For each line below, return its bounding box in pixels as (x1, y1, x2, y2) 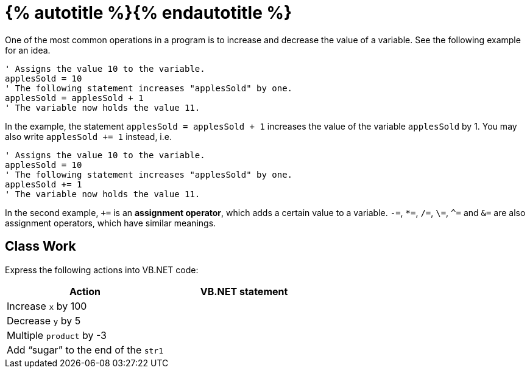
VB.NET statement (200, 285, 288, 298)
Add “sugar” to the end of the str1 (7, 343, 164, 356)
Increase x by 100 (7, 299, 87, 312)
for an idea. (5, 44, 51, 55)
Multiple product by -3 (7, 329, 107, 341)
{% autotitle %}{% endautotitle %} (5, 2, 292, 23)
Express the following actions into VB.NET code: (5, 264, 199, 275)
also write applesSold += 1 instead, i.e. (5, 131, 172, 142)
